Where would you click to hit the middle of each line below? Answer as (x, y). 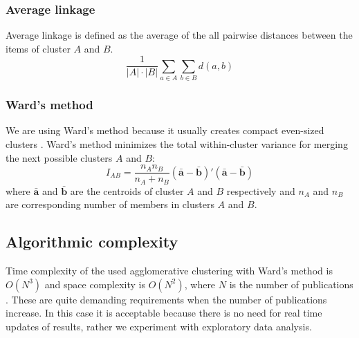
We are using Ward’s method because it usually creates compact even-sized (165, 130)
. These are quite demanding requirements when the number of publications (166, 299)
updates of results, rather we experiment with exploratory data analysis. (159, 326)
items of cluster (38, 48)
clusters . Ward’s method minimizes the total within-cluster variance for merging (177, 144)
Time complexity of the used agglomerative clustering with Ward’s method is (169, 271)
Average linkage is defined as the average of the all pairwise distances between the (179, 35)
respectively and (261, 190)
